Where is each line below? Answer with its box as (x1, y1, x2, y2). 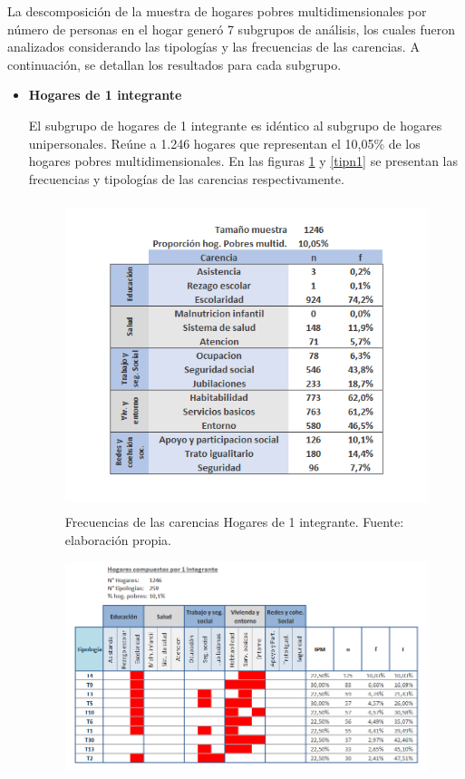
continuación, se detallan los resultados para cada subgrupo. (7, 54, 342, 73)
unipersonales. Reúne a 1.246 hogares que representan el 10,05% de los (28, 133, 421, 152)
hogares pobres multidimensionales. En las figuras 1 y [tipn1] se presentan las (28, 151, 458, 170)
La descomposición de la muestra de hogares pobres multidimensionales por (7, 2, 427, 20)
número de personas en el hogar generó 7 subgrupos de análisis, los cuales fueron (7, 19, 455, 38)
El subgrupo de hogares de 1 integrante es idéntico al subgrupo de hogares (28, 115, 442, 134)
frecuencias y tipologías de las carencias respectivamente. (28, 169, 344, 188)
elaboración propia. (64, 530, 171, 549)
